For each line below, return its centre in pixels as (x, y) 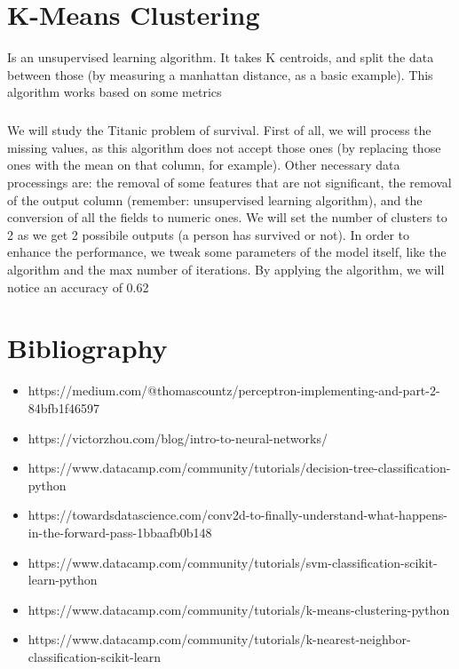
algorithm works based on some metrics (115, 92)
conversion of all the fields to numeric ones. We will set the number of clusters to (227, 217)
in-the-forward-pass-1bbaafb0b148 (120, 532)
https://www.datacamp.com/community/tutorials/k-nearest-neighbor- (219, 639)
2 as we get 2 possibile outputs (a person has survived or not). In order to (208, 234)
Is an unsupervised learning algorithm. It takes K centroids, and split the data (221, 57)
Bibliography (87, 348)
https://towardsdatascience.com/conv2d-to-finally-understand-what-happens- (238, 515)
